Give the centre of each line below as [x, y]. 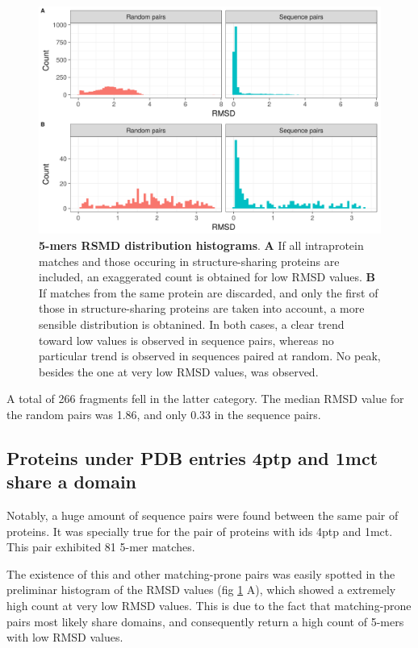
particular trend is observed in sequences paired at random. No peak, [210, 356]
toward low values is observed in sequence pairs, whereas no [186, 340]
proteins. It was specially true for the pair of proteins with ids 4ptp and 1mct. [200, 531]
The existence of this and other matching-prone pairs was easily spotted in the [201, 573]
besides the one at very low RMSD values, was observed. [179, 371]
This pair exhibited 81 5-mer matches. [101, 547]
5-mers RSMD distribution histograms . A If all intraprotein [201, 245]
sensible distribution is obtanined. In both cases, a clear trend [192, 324]
